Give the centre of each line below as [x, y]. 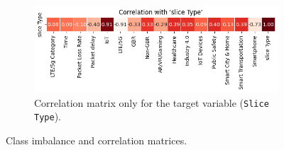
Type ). [48, 116]
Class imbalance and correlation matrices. [97, 140]
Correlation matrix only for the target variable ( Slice [152, 102]
